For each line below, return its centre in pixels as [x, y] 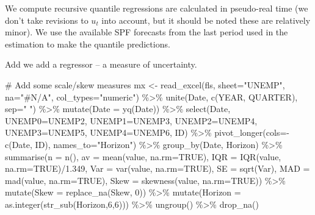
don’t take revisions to [47, 20]
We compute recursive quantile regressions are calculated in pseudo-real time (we [157, 8]
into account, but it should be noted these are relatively [206, 20]
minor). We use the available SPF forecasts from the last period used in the [147, 32]
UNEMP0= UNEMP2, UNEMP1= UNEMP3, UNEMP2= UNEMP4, [131, 120]
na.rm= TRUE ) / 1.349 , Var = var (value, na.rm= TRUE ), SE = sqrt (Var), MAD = [157, 168]
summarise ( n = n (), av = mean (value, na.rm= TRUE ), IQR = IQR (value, [143, 156]
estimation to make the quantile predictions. [88, 44]
